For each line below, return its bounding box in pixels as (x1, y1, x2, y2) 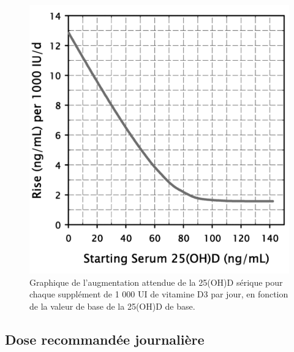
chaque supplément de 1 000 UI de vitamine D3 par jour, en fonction (29, 288, 288, 300)
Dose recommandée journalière (5, 329, 205, 348)
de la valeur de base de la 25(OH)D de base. (29, 299, 195, 312)
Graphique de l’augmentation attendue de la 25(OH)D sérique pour (29, 275, 283, 288)
